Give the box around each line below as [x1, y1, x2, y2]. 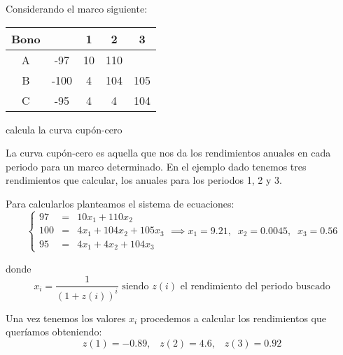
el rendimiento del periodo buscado [180, 281, 330, 291]
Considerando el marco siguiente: [6, 1, 148, 15]
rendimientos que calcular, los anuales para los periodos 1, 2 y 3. [6, 173, 282, 187]
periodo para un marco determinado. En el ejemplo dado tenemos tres [6, 159, 307, 173]
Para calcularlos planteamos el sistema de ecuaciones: [6, 196, 234, 210]
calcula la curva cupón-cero [6, 122, 122, 136]
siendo [122, 281, 149, 291]
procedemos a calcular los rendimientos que [140, 310, 327, 325]
